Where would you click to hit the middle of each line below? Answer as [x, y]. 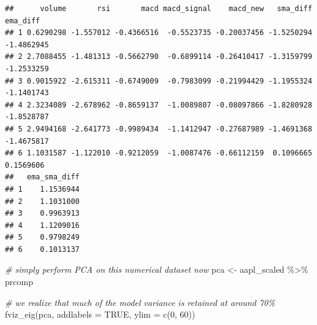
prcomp [19, 282]
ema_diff [23, 21]
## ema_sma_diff [42, 177]
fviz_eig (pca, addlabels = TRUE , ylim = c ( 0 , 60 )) [100, 314]
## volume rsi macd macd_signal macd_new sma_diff [159, 9]
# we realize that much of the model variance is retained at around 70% [140, 302]
